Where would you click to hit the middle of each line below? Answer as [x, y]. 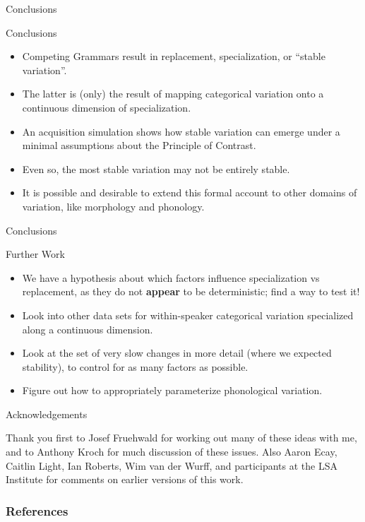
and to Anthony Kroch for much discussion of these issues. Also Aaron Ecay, [172, 452]
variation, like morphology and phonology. [113, 206]
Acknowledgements [47, 414]
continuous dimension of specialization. [107, 107]
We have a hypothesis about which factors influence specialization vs [171, 277]
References [37, 510]
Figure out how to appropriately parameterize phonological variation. [172, 390]
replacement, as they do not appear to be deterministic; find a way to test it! [191, 291]
